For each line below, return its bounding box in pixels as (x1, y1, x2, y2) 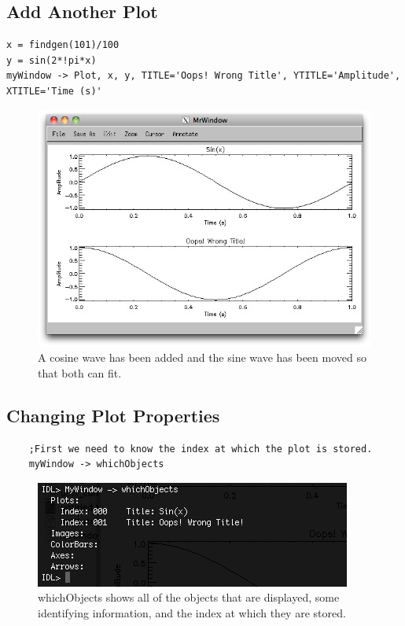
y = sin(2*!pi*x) (6, 54, 97, 66)
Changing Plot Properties (6, 403, 220, 427)
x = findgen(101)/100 (6, 39, 120, 51)
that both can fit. (38, 364, 122, 381)
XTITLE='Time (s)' (6, 85, 102, 97)
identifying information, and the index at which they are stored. (38, 604, 346, 620)
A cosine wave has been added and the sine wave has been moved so (38, 349, 366, 366)
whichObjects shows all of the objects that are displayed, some (38, 589, 340, 606)
